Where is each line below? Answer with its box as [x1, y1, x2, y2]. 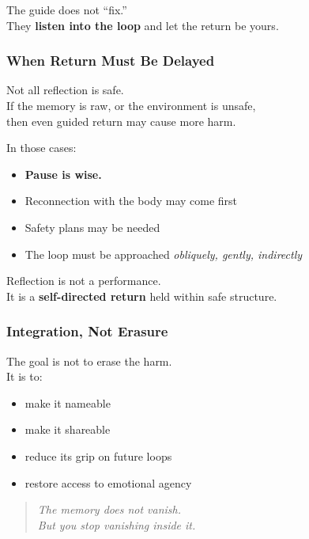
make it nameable [24, 394, 111, 411]
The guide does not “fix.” [6, 2, 127, 17]
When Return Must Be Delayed [6, 51, 215, 70]
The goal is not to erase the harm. [6, 352, 172, 369]
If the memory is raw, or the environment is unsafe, [6, 97, 256, 113]
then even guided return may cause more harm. [6, 112, 236, 129]
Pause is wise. [24, 165, 102, 182]
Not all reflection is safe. [6, 82, 124, 98]
